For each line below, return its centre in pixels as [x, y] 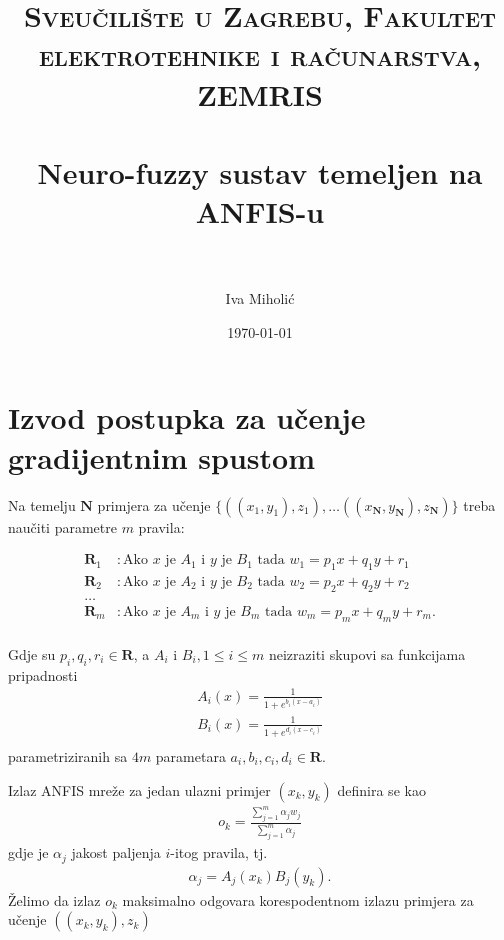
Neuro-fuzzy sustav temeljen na [260, 171]
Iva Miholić [260, 298]
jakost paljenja [116, 852]
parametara [190, 755]
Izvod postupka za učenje [187, 417]
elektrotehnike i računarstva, [260, 54]
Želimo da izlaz [54, 899]
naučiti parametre [62, 526]
